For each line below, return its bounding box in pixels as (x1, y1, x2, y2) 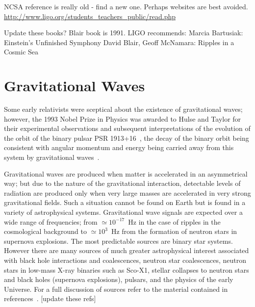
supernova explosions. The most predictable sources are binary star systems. (4, 235, 233, 246)
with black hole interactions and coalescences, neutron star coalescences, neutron (4, 255, 247, 265)
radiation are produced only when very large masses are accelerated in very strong (4, 187, 251, 198)
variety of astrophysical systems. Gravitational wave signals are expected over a (4, 207, 243, 217)
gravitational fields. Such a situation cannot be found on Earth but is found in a (4, 197, 246, 207)
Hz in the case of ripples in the (128, 216, 221, 227)
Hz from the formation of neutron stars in (111, 226, 237, 236)
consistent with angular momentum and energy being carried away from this (4, 142, 234, 153)
